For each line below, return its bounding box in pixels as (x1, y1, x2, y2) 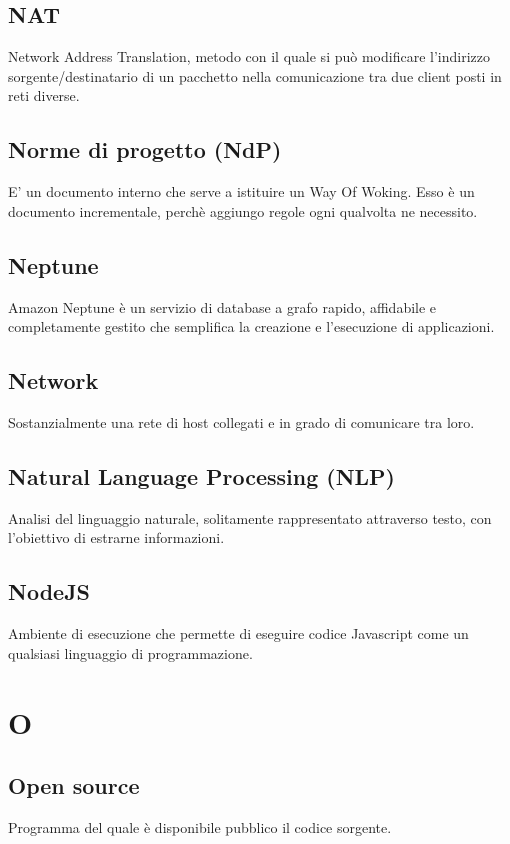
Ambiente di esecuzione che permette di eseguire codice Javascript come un (8, 623, 469, 644)
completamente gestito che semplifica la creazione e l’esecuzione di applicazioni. (8, 316, 495, 337)
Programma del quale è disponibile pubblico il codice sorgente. (8, 816, 392, 837)
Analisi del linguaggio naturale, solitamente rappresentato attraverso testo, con (8, 507, 492, 528)
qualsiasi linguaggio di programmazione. (8, 642, 253, 663)
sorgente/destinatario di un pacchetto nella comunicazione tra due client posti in (8, 65, 502, 86)
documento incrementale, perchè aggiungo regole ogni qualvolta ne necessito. (8, 200, 478, 221)
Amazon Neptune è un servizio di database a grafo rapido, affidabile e (8, 296, 437, 317)
